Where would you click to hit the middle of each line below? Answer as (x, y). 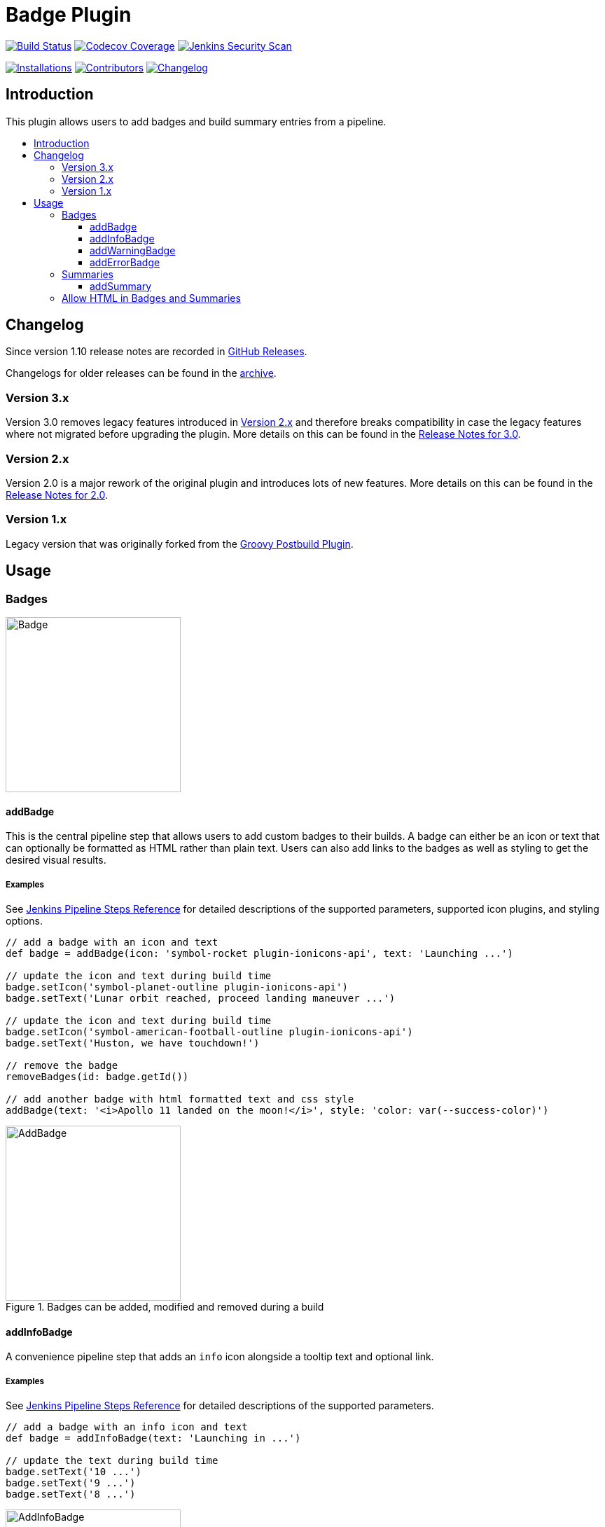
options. (25, 920)
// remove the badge (62, 1065)
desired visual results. (56, 860)
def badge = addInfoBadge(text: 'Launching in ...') (153, 1438)
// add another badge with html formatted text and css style (180, 1099)
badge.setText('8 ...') (71, 1494)
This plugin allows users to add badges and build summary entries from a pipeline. (196, 121)
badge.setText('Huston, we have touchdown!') (133, 1043)
